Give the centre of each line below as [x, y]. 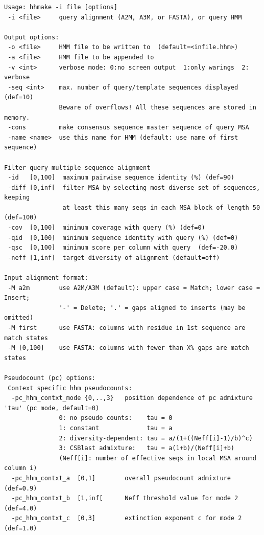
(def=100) [21, 218]
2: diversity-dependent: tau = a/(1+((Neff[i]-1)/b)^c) [156, 438]
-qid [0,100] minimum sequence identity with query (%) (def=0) [123, 238]
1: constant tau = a [116, 428]
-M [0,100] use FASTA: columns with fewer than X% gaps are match [128, 348]
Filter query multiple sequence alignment [77, 168]
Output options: [32, 37]
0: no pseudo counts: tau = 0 [116, 418]
